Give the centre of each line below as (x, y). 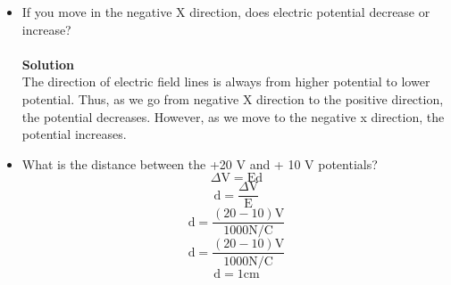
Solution (48, 64)
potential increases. (74, 134)
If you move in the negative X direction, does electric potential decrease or (226, 12)
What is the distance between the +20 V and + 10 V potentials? (200, 163)
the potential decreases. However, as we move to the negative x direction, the (233, 116)
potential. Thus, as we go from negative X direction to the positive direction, (233, 98)
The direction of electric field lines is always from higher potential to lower (226, 81)
